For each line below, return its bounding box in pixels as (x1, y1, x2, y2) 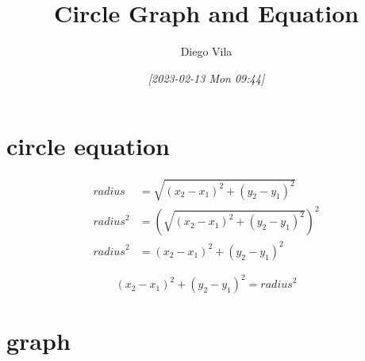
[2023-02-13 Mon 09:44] (148, 69, 265, 86)
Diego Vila (180, 43, 232, 60)
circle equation (6, 130, 170, 162)
